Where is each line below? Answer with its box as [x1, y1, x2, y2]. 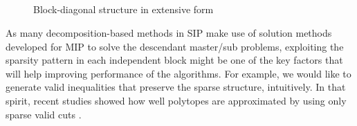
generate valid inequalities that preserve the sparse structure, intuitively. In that [6, 80, 346, 94]
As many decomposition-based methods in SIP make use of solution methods [6, 25, 332, 39]
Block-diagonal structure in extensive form [33, 2, 214, 17]
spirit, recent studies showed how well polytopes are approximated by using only [6, 93, 347, 107]
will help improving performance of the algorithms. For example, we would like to [6, 66, 351, 80]
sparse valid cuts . [6, 107, 82, 121]
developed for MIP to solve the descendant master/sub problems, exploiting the [6, 39, 344, 53]
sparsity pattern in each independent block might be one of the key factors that [6, 53, 343, 67]
